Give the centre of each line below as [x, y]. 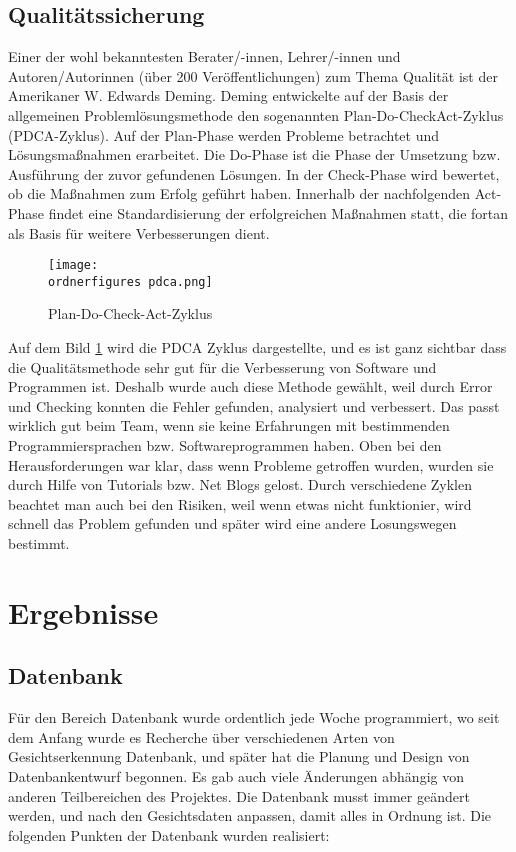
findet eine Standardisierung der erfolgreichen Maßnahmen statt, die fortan [278, 212]
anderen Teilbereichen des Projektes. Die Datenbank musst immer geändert [239, 795]
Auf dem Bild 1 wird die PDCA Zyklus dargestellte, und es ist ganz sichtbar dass [257, 347]
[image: [73, 265]
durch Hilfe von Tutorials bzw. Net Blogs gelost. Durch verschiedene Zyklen [240, 484]
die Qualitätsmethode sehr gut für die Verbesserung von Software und [222, 366]
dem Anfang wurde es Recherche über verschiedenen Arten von [201, 736]
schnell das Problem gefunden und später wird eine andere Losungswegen [232, 523]
